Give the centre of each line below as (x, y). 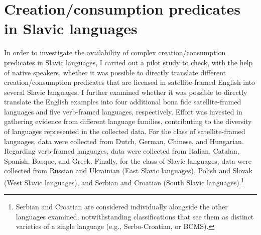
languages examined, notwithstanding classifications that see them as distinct (135, 216)
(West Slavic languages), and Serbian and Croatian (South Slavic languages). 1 (124, 182)
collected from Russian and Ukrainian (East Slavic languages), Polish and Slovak (128, 170)
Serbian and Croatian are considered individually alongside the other (122, 207)
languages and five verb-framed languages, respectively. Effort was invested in (123, 111)
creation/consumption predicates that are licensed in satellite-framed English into (130, 82)
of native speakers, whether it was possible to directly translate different (115, 72)
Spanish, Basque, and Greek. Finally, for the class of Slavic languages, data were (128, 160)
